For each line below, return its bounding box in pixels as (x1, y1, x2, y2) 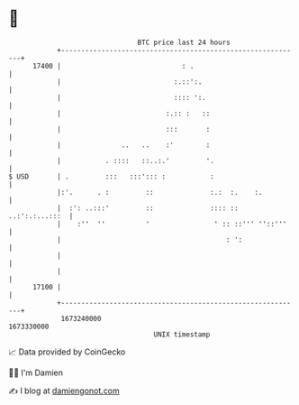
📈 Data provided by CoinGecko (8, 346, 126, 357)
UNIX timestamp (153, 329, 211, 339)
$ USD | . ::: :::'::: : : (8, 171, 215, 181)
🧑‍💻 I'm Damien (8, 367, 64, 378)
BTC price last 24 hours (137, 38, 231, 47)
